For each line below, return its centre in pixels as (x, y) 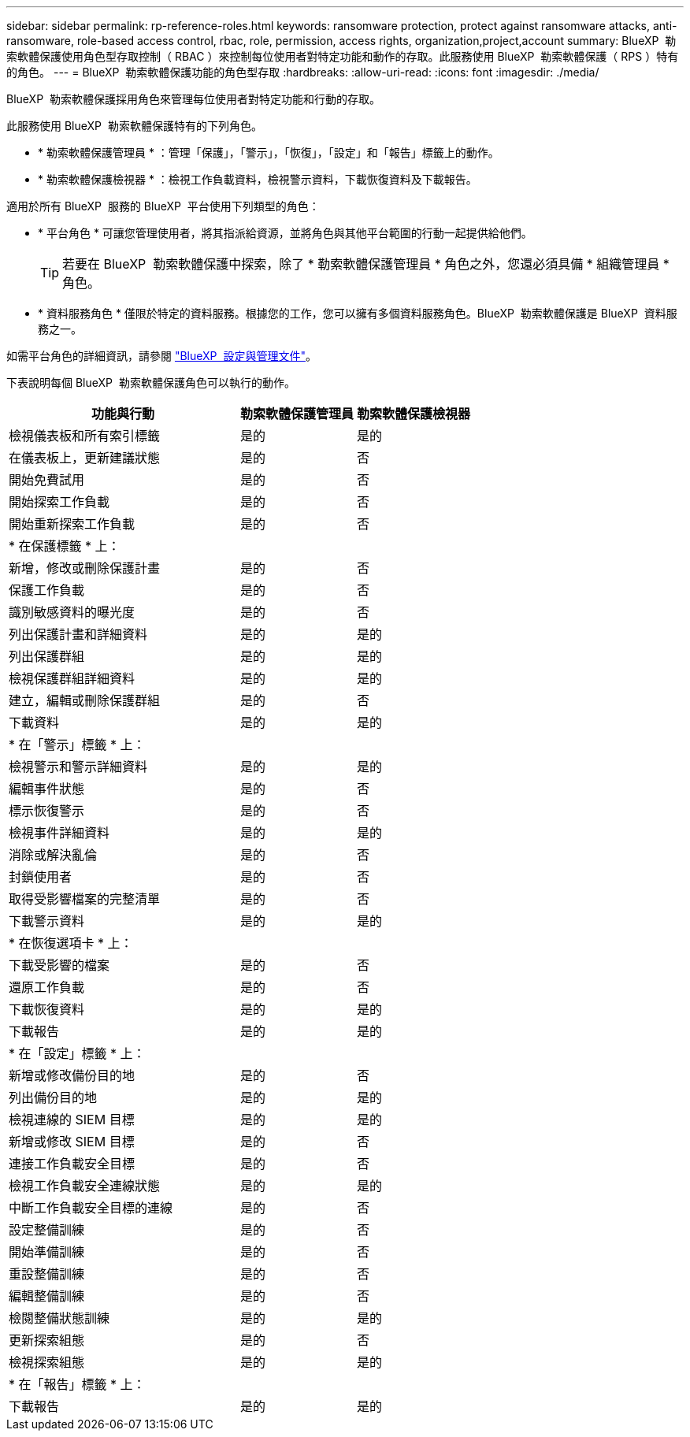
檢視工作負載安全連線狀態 (85, 1186)
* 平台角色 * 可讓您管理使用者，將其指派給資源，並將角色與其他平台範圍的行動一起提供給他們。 (285, 233)
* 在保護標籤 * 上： (65, 546)
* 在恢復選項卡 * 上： (71, 943)
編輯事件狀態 (47, 789)
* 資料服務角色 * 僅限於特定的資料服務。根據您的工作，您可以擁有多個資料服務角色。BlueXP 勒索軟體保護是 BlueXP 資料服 (358, 313)
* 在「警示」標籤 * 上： (77, 744)
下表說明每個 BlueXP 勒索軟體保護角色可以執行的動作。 (151, 382)
